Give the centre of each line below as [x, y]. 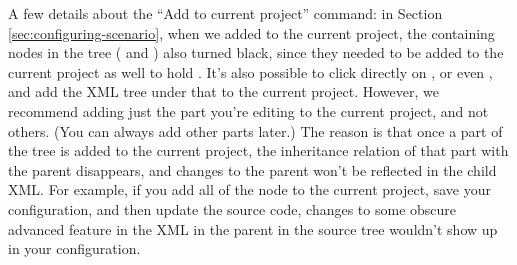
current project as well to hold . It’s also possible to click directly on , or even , [250, 71]
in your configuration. [74, 248]
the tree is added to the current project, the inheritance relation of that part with [258, 150]
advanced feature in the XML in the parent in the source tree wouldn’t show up [253, 228]
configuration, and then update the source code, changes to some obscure [232, 208]
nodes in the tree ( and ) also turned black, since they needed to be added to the [256, 52]
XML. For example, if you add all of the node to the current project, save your [249, 189]
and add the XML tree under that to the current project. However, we [223, 91]
